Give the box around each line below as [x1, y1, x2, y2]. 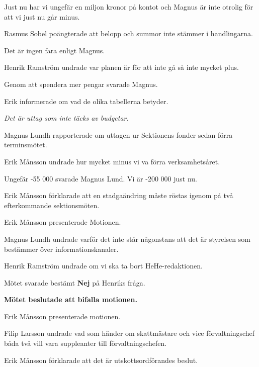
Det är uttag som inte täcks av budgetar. [4, 113, 129, 123]
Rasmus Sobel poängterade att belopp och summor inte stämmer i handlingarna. [4, 28, 253, 39]
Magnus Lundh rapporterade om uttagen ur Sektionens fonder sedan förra [4, 129, 233, 140]
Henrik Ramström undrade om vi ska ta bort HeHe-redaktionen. [4, 260, 203, 271]
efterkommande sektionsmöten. [4, 200, 100, 210]
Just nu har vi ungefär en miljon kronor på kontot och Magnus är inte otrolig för [4, 2, 253, 12]
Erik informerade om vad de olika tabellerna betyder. [4, 96, 168, 106]
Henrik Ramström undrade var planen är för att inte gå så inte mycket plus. [4, 62, 239, 72]
